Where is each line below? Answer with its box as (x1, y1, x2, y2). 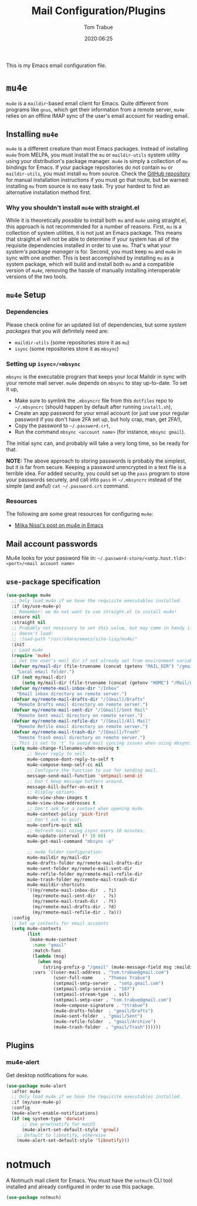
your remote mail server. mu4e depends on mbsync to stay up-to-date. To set (6, 379, 188, 386)
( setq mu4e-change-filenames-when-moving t (11, 746, 119, 752)
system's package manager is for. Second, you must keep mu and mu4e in (6, 248, 182, 255)
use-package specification (6, 577, 101, 587)
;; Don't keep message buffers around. (27, 778, 125, 784)
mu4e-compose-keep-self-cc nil (27, 762, 104, 768)
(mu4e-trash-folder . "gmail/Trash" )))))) (53, 1024, 161, 1031)
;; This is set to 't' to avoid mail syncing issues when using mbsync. (11, 740, 193, 746)
